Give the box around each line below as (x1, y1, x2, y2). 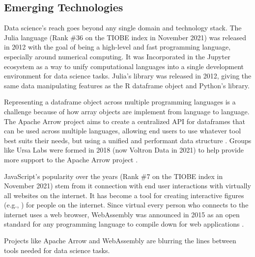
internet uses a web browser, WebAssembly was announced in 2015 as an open (4, 209, 240, 219)
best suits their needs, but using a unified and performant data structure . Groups (4, 135, 252, 145)
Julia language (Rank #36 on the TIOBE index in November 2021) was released (4, 32, 246, 42)
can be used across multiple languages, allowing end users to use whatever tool (4, 126, 241, 136)
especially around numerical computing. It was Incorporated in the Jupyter (4, 51, 230, 61)
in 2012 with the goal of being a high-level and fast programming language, (4, 42, 231, 52)
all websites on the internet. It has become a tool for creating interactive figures (4, 190, 244, 200)
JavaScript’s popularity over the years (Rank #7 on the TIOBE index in (4, 171, 223, 181)
